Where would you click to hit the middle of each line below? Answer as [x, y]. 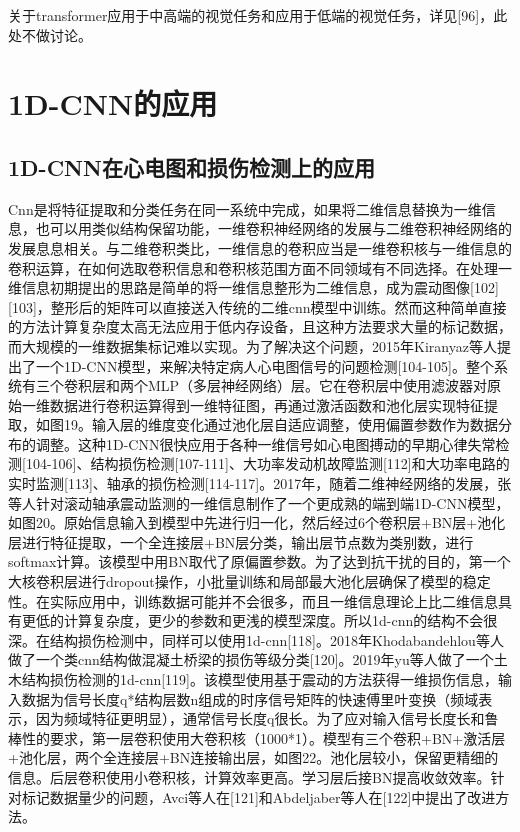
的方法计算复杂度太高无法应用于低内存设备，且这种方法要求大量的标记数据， [260, 326]
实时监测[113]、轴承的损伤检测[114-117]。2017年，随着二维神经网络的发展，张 [260, 483]
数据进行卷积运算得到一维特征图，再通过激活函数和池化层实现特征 [266, 404]
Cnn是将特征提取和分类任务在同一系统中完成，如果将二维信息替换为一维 [245, 208]
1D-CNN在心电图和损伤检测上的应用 [191, 166]
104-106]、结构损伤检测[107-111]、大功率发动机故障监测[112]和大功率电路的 [267, 463]
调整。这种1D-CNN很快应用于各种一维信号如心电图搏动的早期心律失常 [265, 443]
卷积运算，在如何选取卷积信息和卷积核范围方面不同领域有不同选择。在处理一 [260, 267]
